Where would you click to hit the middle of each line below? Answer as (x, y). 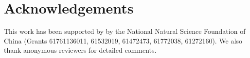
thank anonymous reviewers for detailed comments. (80, 50)
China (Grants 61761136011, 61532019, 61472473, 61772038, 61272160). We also (123, 40)
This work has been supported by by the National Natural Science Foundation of (125, 31)
